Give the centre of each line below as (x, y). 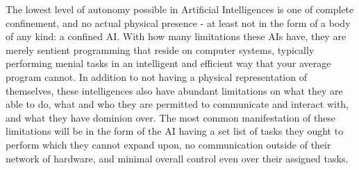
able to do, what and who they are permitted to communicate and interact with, (177, 104)
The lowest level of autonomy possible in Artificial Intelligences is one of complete (180, 9)
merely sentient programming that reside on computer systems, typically (160, 49)
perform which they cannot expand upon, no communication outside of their (168, 144)
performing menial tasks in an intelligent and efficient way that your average (168, 63)
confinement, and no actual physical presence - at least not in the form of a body (178, 22)
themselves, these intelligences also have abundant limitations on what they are (174, 90)
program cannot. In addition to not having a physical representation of (156, 76)
